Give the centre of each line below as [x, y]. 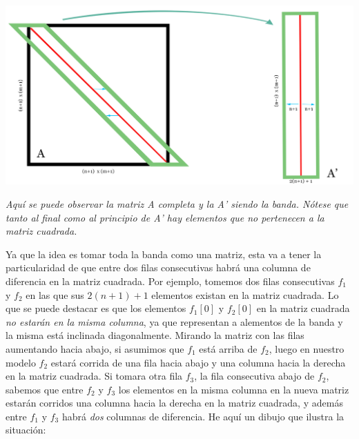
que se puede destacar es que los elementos [96, 308]
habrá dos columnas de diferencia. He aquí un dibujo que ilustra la [203, 416]
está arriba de [228, 348]
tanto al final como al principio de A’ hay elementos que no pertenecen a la [165, 217]
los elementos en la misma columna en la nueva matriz [234, 389]
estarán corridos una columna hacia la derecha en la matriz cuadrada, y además [174, 403]
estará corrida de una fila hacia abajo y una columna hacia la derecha [198, 362]
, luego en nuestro [307, 348]
